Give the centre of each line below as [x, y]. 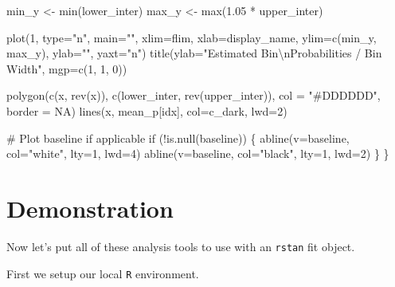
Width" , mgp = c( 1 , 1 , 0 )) [67, 68]
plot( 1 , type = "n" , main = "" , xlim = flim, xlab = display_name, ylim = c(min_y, [192, 37]
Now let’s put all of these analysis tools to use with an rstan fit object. [181, 246]
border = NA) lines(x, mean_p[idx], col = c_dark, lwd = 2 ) [147, 110]
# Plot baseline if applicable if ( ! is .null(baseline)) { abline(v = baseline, [178, 138]
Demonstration [90, 208]
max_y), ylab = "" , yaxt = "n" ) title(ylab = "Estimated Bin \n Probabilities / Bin [194, 53]
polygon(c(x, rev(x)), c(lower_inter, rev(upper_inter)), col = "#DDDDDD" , [194, 95]
